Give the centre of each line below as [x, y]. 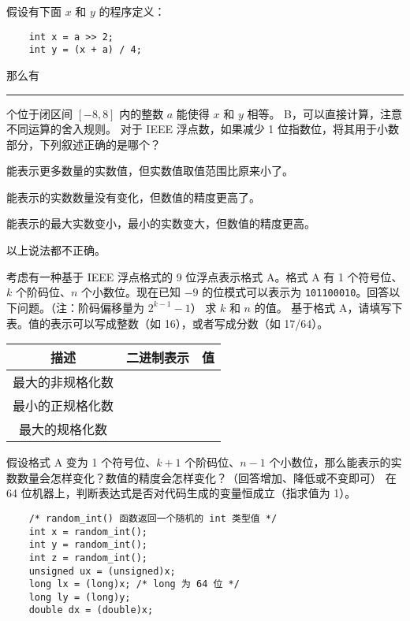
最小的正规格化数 [63, 406]
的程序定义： [132, 11]
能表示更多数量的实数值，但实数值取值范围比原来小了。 [150, 171]
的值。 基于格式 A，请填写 [323, 307]
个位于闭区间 [39, 113]
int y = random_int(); [88, 545]
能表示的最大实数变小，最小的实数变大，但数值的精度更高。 [161, 223]
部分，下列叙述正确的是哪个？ [84, 144]
